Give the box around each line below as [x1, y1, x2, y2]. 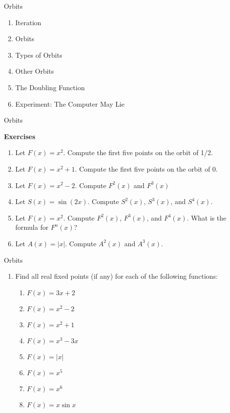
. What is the [186, 212, 227, 222]
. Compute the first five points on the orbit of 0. [75, 163, 218, 174]
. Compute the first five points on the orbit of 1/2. [63, 147, 213, 158]
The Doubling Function [15, 82, 85, 92]
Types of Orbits [15, 49, 62, 60]
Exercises [4, 131, 35, 141]
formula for [15, 222, 48, 232]
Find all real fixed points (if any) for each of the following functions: [15, 271, 218, 281]
